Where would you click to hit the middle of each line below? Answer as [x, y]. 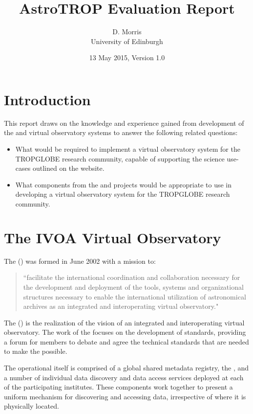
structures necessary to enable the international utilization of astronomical [135, 296]
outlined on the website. [68, 168]
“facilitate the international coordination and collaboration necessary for [132, 277]
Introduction [47, 99]
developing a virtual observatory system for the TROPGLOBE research [123, 194]
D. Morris [127, 32]
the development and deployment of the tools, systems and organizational [133, 287]
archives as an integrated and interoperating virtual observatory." [121, 306]
